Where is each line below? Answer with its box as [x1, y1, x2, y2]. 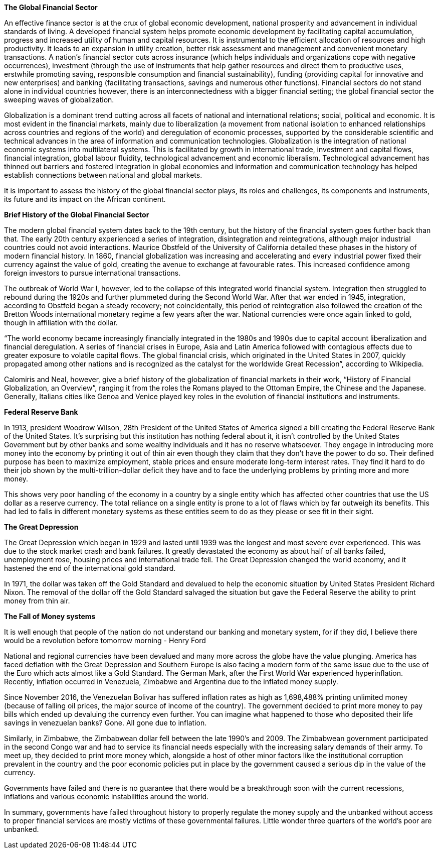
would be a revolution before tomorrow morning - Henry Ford [4, 636, 206, 645]
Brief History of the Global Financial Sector [4, 210, 149, 219]
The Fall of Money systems [4, 612, 96, 621]
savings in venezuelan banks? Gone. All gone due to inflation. [4, 718, 207, 727]
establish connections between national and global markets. [4, 171, 202, 179]
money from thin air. [4, 596, 70, 605]
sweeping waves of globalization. [4, 95, 114, 104]
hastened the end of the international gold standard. [4, 564, 176, 572]
